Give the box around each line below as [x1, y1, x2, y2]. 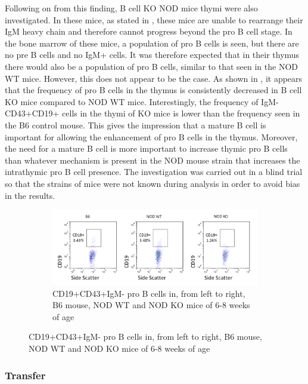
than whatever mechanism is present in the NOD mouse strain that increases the [5, 153, 300, 166]
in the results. [5, 189, 55, 201]
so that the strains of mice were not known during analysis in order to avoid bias [5, 177, 300, 189]
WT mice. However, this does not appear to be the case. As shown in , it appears [5, 72, 303, 84]
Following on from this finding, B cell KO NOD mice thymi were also [5, 2, 258, 14]
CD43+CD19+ [5, 107, 60, 119]
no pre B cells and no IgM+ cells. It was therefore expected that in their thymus [5, 48, 300, 61]
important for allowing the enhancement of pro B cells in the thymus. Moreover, [5, 130, 298, 143]
